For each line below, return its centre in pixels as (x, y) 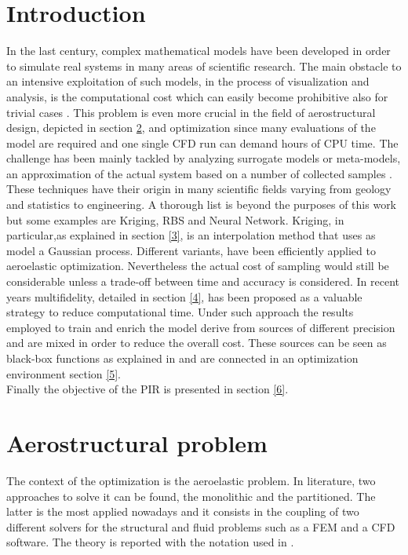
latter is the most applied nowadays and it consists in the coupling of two (183, 511)
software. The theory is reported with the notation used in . (150, 542)
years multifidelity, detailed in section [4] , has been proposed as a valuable (184, 296)
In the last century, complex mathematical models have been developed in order (199, 51)
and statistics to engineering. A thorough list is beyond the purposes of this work (202, 204)
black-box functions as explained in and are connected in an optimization (182, 358)
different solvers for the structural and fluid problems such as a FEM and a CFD (201, 526)
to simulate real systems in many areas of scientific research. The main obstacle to (204, 66)
